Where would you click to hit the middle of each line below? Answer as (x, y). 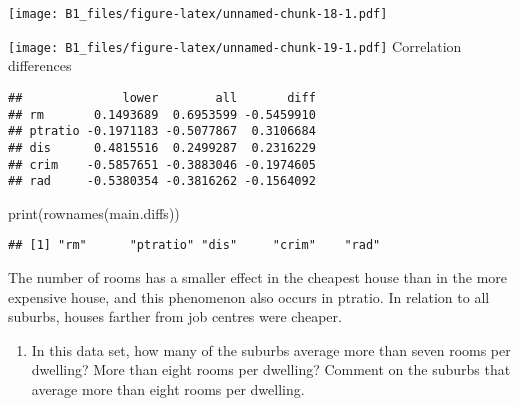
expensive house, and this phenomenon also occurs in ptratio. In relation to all (249, 296)
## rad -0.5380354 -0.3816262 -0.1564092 (162, 181)
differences (40, 65)
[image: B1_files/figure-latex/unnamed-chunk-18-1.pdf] (198, 14)
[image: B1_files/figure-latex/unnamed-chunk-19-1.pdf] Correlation (235, 45)
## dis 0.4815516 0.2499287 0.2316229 (162, 147)
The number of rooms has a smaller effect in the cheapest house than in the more (258, 277)
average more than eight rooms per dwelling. (168, 389)
